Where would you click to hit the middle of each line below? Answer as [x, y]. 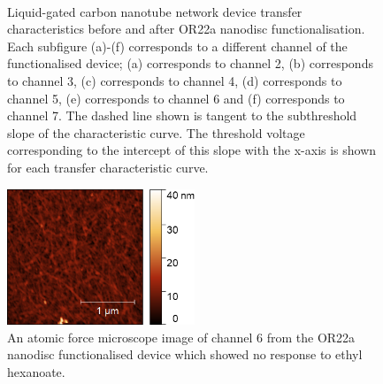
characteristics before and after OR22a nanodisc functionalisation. [186, 29]
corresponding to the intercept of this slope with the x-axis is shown [192, 150]
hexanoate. [36, 371]
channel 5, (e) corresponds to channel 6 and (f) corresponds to [176, 98]
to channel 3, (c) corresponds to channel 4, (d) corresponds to [175, 80]
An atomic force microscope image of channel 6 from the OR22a [181, 337]
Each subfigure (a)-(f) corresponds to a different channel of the [177, 46]
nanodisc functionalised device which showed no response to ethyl [185, 354]
